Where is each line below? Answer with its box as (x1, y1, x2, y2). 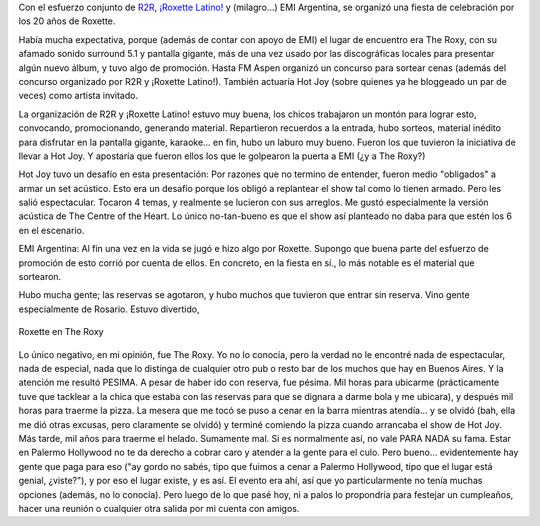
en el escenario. (18, 224, 85, 236)
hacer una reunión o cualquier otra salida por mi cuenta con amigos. (18, 502, 300, 514)
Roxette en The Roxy (18, 326, 104, 338)
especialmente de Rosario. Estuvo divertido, (18, 303, 200, 315)
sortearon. (18, 271, 62, 283)
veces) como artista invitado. (18, 90, 139, 102)
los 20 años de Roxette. (18, 15, 116, 27)
